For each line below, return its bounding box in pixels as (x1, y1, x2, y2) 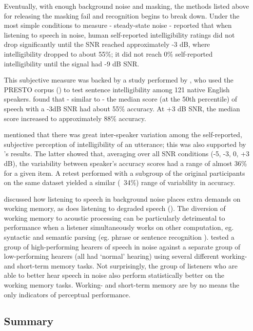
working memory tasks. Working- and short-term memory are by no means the (4, 280, 239, 290)
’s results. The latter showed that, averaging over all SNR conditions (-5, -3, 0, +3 (4, 148, 250, 159)
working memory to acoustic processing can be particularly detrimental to (4, 212, 225, 223)
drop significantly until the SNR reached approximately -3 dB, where (4, 39, 210, 49)
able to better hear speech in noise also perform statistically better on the (4, 270, 225, 280)
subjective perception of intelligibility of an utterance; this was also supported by (4, 139, 246, 149)
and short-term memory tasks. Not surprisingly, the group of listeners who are (4, 260, 238, 270)
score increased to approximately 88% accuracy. (4, 113, 146, 123)
